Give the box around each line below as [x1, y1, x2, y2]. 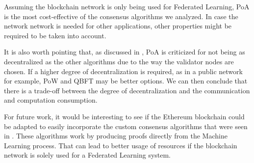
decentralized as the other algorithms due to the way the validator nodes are [4, 56, 234, 66]
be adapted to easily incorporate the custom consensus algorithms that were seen [4, 121, 248, 131]
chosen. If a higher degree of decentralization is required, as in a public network [4, 66, 243, 76]
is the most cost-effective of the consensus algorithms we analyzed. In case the [4, 11, 238, 21]
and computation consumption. [4, 95, 98, 105]
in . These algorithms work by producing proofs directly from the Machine [4, 131, 228, 141]
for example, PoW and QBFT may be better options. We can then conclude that [4, 76, 248, 86]
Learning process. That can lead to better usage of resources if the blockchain [4, 140, 237, 150]
